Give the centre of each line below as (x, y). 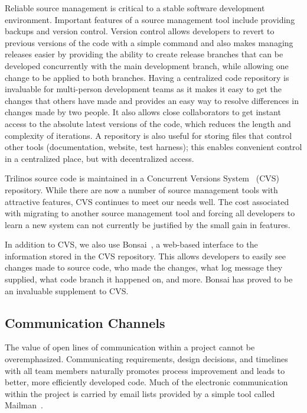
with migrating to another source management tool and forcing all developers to (150, 213)
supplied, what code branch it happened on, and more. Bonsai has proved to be (149, 279)
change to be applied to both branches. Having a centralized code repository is (147, 77)
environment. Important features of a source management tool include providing (150, 19)
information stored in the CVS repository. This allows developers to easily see (145, 256)
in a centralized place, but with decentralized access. (99, 158)
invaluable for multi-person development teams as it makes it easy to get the (143, 89)
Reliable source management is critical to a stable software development (135, 8)
